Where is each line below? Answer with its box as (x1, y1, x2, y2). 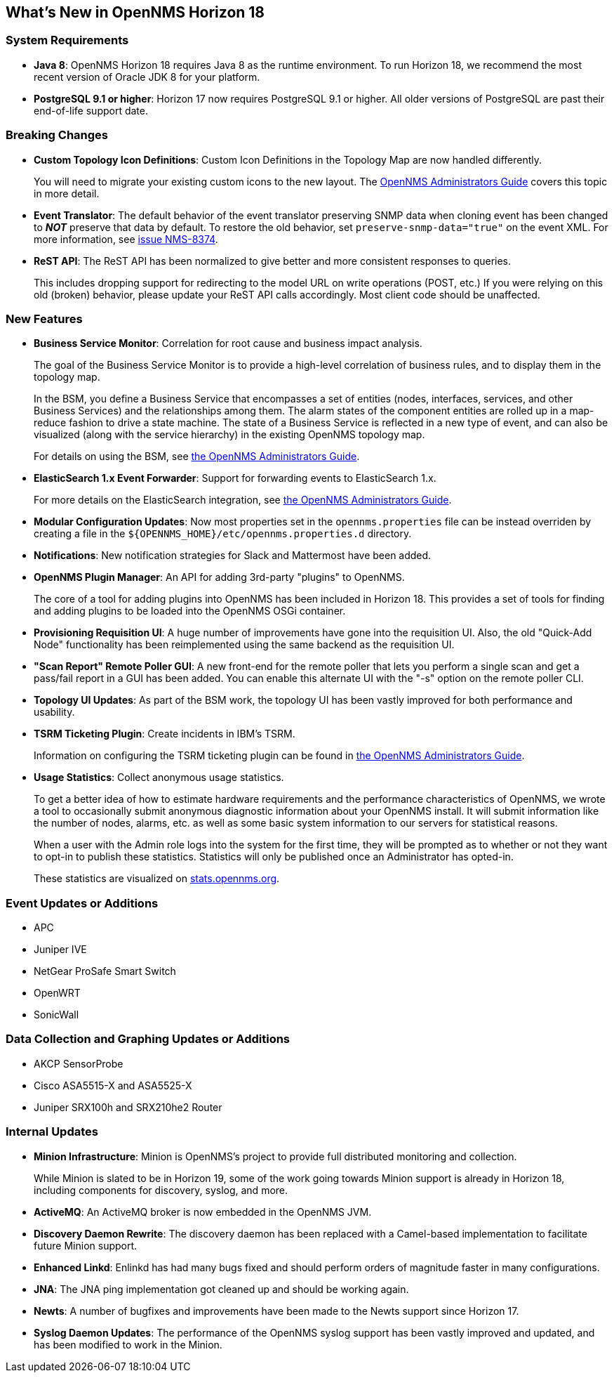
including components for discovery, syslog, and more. (34, 1183, 288, 1196)
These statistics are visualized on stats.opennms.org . (34, 872, 280, 885)
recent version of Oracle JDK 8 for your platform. (34, 70, 260, 83)
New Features (6, 311, 83, 326)
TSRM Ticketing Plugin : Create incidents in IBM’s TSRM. (34, 728, 295, 740)
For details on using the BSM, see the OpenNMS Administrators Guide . (34, 450, 360, 463)
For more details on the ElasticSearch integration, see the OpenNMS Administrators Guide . (34, 494, 452, 506)
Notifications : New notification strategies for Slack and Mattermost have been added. (34, 549, 432, 562)
